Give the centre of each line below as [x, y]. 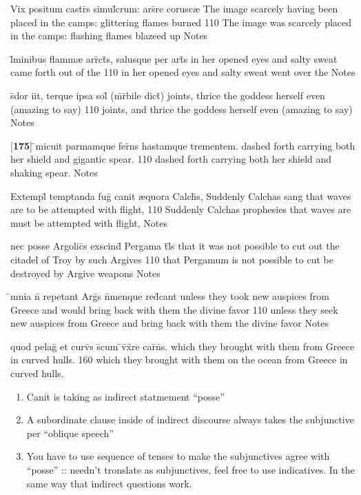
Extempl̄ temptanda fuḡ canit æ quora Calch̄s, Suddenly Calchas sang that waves [181, 195]
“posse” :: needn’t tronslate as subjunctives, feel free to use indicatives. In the [190, 470]
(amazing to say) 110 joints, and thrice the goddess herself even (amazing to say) [182, 109]
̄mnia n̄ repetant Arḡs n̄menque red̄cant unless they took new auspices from [170, 296]
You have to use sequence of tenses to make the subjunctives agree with [178, 456]
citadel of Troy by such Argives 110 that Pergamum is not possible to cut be [172, 259]
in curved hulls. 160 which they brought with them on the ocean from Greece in [179, 360]
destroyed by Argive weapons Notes [85, 273]
